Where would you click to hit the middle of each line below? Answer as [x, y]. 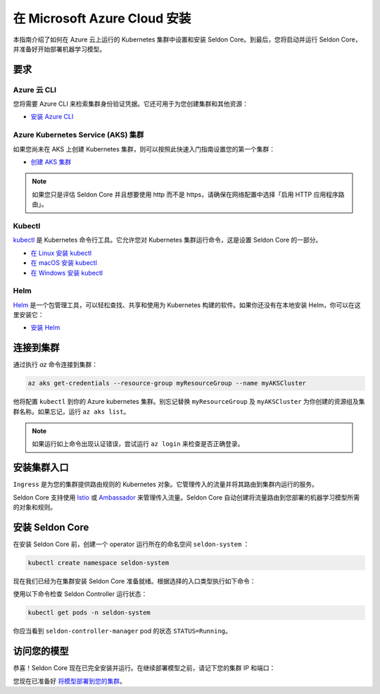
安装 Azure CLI [52, 117]
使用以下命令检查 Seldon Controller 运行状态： [80, 594]
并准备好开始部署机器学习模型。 [59, 49]
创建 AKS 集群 [51, 162]
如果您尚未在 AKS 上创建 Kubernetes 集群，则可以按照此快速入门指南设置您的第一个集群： [144, 149]
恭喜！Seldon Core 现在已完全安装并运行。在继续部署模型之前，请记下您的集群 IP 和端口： [144, 668]
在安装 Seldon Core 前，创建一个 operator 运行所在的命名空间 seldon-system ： [131, 544]
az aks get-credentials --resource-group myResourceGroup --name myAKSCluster [167, 383]
